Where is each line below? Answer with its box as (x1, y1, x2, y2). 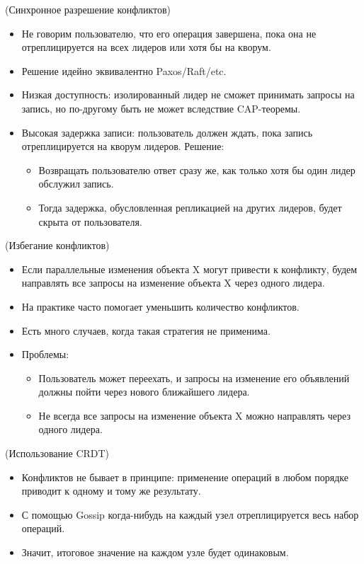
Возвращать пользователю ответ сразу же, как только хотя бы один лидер (38, 162, 356, 177)
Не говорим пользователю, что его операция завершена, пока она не (21, 25, 317, 40)
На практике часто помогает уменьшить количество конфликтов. (21, 299, 300, 313)
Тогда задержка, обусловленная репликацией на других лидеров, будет (38, 200, 342, 214)
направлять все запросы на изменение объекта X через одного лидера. (21, 275, 325, 290)
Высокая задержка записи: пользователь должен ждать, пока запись (21, 125, 313, 139)
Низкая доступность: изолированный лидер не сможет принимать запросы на (21, 87, 355, 102)
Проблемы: (21, 347, 69, 362)
